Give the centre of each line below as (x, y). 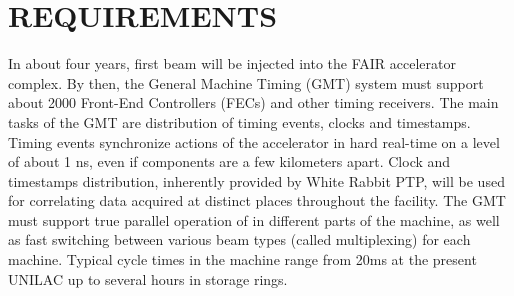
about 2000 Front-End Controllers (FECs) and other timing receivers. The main (253, 102)
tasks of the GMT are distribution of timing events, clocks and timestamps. (239, 121)
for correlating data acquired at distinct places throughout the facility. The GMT (257, 200)
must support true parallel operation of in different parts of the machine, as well (254, 219)
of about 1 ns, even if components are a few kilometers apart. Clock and (229, 161)
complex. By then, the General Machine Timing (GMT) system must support (246, 82)
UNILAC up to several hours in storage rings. (148, 278)
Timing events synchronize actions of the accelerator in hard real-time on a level (254, 141)
